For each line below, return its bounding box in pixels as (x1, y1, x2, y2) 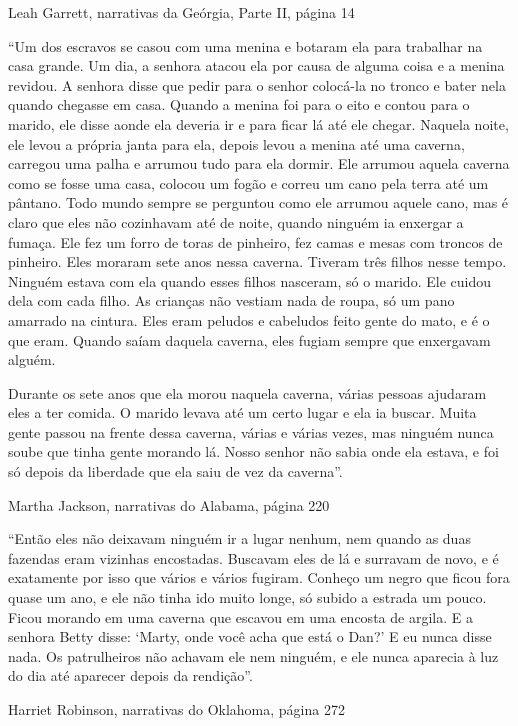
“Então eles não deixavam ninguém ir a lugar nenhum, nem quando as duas (8, 528, 471, 549)
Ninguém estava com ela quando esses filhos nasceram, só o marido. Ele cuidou (8, 270, 491, 291)
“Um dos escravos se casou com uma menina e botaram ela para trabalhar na (8, 35, 483, 56)
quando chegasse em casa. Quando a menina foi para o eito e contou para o (8, 94, 470, 115)
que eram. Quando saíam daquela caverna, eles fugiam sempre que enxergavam (8, 329, 491, 350)
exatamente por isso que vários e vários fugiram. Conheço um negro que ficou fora (8, 567, 510, 588)
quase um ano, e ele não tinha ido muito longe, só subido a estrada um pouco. (8, 587, 487, 608)
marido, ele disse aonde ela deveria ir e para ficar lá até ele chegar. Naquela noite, (8, 113, 509, 134)
